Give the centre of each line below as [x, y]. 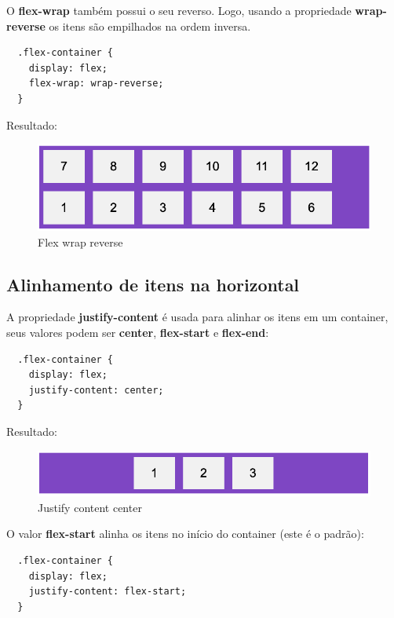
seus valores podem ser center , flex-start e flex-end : [138, 332]
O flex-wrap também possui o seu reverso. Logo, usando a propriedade [179, 10]
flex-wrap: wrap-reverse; [96, 84]
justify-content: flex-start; [108, 592]
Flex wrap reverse [80, 241]
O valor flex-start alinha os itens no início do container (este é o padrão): [185, 534]
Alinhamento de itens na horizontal [153, 284]
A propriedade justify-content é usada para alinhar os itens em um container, [197, 317]
